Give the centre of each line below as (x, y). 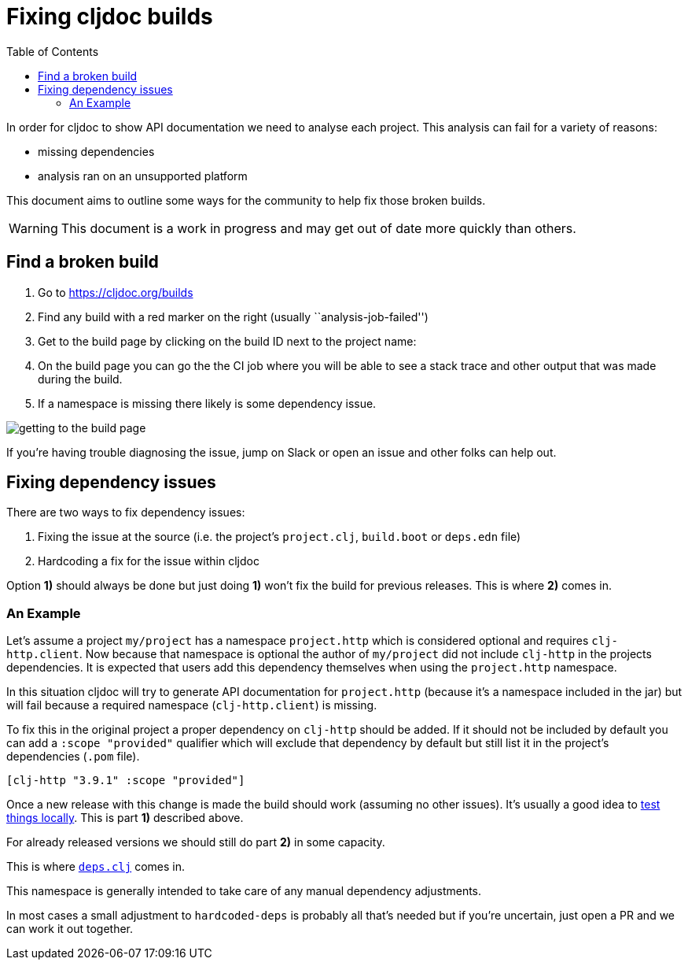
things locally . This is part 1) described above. (125, 818)
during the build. (80, 379)
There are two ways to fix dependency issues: (126, 513)
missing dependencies (96, 151)
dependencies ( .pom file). (73, 757)
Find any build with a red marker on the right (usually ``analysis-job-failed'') (233, 316)
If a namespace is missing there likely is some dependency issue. (207, 403)
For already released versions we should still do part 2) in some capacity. (196, 842)
